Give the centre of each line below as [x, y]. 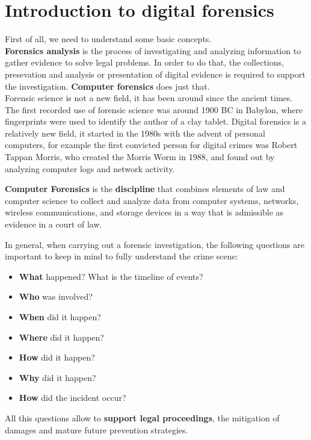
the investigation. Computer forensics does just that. [107, 86]
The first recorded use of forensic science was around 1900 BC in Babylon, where [154, 109]
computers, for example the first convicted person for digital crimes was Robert [151, 145]
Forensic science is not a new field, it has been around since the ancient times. [149, 98]
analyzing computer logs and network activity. [90, 168]
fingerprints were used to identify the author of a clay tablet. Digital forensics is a [155, 121]
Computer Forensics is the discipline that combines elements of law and [145, 189]
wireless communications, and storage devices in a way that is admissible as [144, 212]
